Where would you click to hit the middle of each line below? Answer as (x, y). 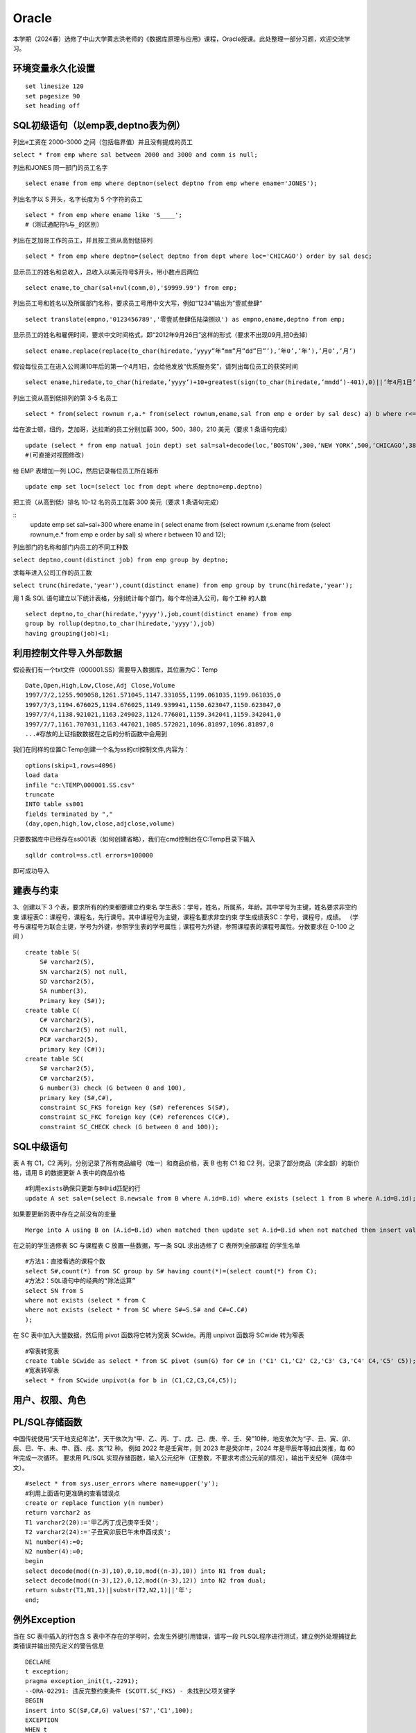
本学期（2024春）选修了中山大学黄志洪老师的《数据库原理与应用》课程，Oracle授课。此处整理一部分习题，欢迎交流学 (182, 39)
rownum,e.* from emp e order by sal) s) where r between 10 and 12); (128, 534)
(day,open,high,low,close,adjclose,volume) (100, 824)
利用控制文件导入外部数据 (68, 653)
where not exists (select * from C (86, 1300)
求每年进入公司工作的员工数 (52, 573)
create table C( (53, 1011)
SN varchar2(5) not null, (84, 972)
